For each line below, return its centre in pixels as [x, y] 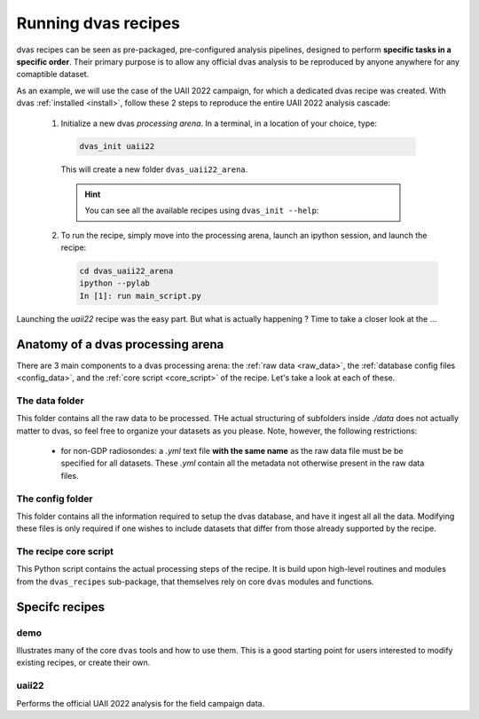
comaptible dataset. [53, 74]
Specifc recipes [61, 607]
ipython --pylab [115, 283]
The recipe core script [65, 551]
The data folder [50, 401]
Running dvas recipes [98, 23]
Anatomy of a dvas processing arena [120, 344]
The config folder [55, 498]
